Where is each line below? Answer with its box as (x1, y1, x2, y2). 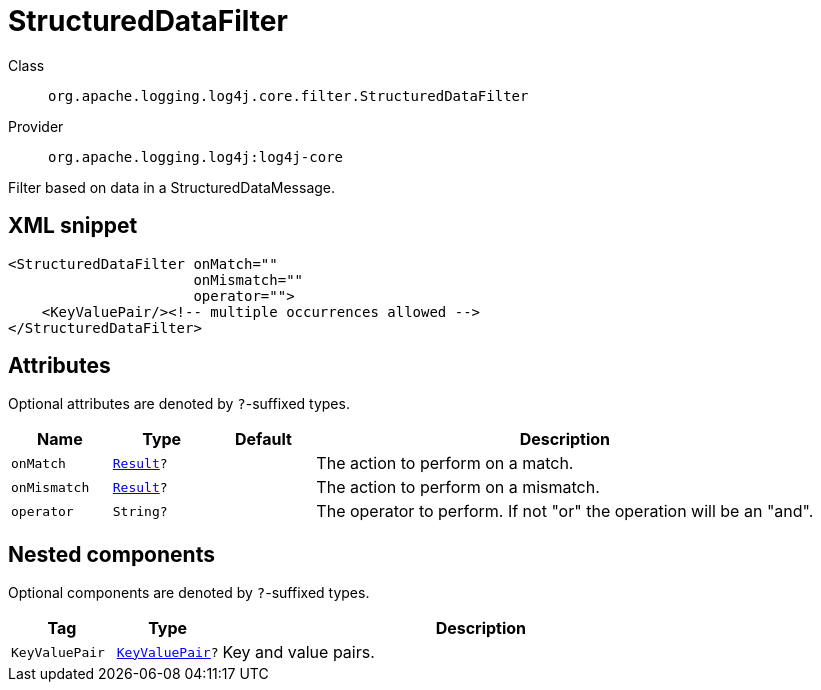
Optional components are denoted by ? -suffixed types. (8, 584, 370, 602)
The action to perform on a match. (316, 453, 574, 474)
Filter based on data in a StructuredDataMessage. (8, 178, 336, 196)
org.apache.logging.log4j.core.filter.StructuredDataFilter (48, 87, 529, 104)
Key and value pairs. (222, 642, 375, 663)
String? (112, 503, 168, 519)
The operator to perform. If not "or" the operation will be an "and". (316, 501, 814, 522)
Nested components (8, 541, 215, 567)
